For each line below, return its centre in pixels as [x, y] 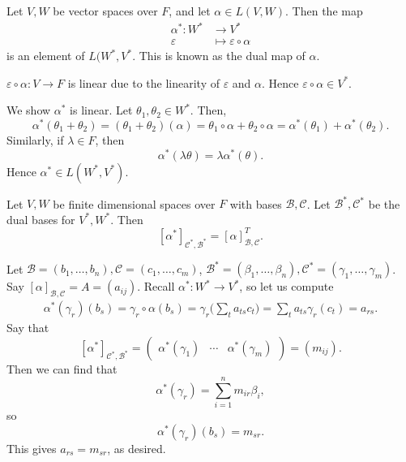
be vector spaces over [105, 11]
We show [29, 110]
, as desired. [137, 448]
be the [384, 203]
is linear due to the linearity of [143, 82]
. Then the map [324, 11]
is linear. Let [101, 110]
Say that [28, 327]
